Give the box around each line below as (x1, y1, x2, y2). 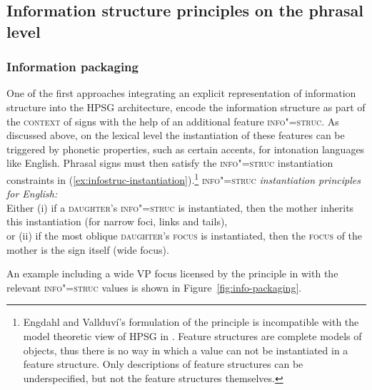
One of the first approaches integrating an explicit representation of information (6, 86, 356, 101)
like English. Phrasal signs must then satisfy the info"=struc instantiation (6, 155, 333, 170)
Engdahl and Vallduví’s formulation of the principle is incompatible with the (23, 314, 359, 329)
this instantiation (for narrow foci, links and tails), (6, 214, 228, 229)
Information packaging (6, 58, 139, 76)
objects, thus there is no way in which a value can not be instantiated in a (23, 342, 348, 357)
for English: (6, 186, 58, 201)
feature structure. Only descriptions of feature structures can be (23, 356, 303, 371)
